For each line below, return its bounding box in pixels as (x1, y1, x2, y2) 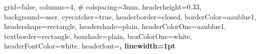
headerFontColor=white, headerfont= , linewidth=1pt (4, 40, 176, 51)
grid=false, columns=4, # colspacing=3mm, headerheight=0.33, (4, 1, 202, 11)
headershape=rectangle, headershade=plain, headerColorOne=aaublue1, (4, 21, 226, 31)
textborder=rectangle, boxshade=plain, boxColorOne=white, (4, 30, 192, 41)
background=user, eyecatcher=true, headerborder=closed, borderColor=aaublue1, (4, 11, 256, 21)
